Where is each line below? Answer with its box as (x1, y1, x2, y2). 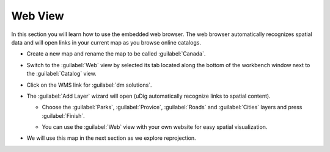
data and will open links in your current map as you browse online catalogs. (11, 38, 202, 46)
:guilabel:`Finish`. (42, 112, 85, 119)
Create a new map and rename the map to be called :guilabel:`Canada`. (26, 50, 206, 57)
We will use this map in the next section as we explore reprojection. (26, 134, 196, 142)
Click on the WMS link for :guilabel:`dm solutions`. (26, 81, 152, 89)
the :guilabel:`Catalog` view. (26, 70, 97, 78)
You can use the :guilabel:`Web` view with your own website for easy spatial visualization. (42, 123, 268, 131)
